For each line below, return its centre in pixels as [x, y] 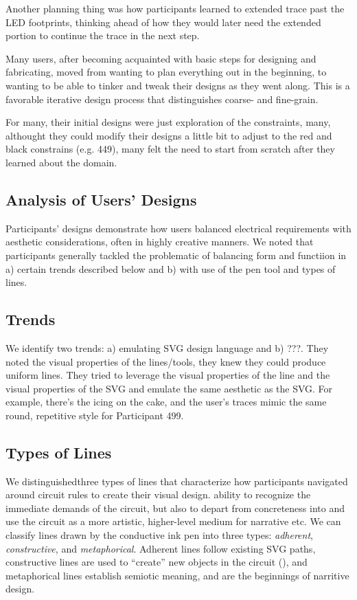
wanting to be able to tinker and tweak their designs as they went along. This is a [178, 85]
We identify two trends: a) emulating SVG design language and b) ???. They [167, 347]
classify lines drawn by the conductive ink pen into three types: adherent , [159, 535]
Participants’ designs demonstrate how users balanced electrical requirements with [178, 228]
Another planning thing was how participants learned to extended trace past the [175, 8]
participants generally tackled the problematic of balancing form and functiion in [176, 255]
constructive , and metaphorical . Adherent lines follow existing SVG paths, [161, 548]
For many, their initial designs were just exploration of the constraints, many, [168, 122]
